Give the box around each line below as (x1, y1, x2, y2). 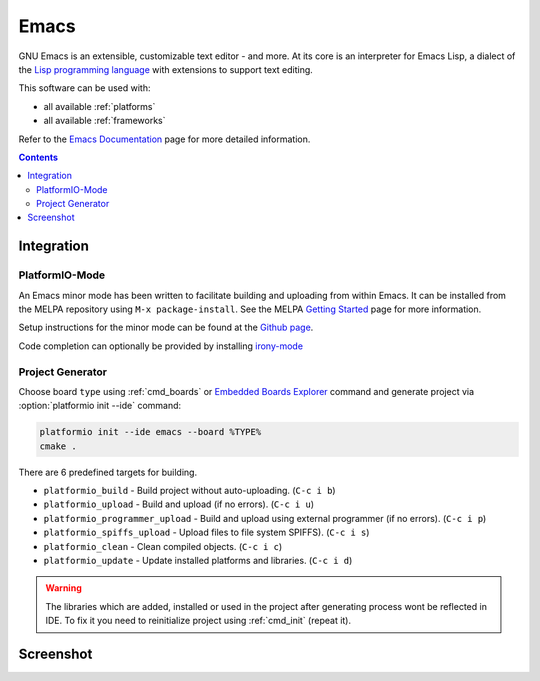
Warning (45, 582, 82, 594)
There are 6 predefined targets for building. (18, 466, 198, 478)
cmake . (39, 440, 77, 452)
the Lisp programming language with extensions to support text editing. (18, 63, 314, 75)
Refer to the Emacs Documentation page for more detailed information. (18, 133, 311, 145)
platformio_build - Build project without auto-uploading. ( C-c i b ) (43, 485, 336, 497)
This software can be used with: (18, 82, 151, 94)
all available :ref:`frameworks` (43, 115, 166, 127)
